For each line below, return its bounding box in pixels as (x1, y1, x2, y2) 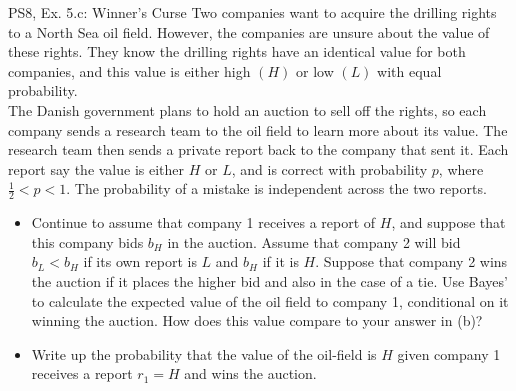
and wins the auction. (184, 363, 317, 384)
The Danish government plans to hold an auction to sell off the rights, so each (8, 99, 487, 120)
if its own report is (83, 251, 197, 272)
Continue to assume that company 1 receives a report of (31, 212, 376, 233)
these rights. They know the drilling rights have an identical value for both (8, 41, 466, 62)
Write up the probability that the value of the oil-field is (31, 343, 377, 364)
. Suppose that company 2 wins (315, 251, 508, 272)
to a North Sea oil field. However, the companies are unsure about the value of (8, 21, 490, 42)
